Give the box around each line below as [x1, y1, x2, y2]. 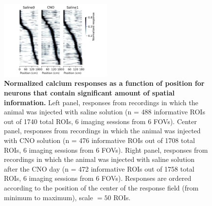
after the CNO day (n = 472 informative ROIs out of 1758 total [4, 163, 194, 174]
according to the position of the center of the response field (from [4, 183, 199, 193]
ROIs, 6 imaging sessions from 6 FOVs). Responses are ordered [4, 173, 192, 183]
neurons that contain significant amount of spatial [4, 88, 175, 98]
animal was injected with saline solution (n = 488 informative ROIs [4, 107, 205, 117]
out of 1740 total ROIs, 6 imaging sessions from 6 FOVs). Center [4, 116, 197, 126]
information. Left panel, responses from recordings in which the [4, 97, 198, 107]
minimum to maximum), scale [4, 192, 93, 202]
